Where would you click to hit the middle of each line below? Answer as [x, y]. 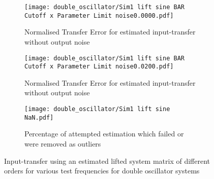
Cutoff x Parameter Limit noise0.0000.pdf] [99, 15]
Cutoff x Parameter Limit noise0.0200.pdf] [99, 67]
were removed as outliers [63, 143]
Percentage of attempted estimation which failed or [104, 134]
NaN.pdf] [39, 117]
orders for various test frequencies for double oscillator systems [102, 171]
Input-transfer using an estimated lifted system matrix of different [107, 160]
